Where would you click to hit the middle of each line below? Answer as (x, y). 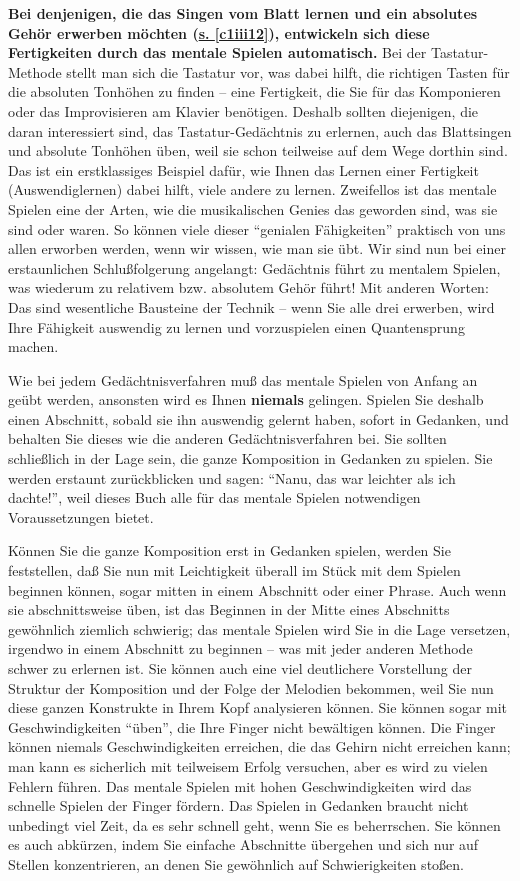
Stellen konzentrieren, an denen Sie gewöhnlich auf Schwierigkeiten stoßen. (236, 863)
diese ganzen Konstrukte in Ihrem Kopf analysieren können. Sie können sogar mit (258, 707)
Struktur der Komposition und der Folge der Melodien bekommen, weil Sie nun (251, 687)
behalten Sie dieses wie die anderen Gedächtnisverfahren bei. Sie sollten (227, 438)
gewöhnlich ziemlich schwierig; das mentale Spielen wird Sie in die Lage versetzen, (259, 628)
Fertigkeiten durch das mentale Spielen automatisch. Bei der (217, 52)
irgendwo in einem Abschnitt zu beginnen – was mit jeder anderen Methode (240, 648)
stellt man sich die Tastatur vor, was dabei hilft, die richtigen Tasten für (288, 71)
